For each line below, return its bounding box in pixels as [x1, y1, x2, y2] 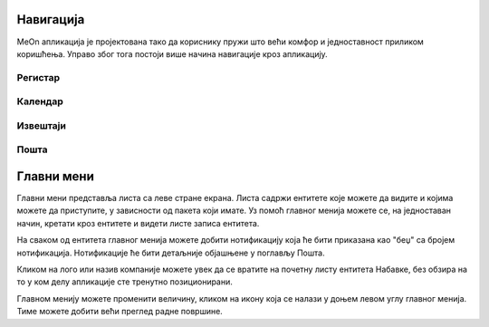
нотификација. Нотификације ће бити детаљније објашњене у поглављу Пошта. [16, 247, 325, 258]
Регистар [16, 71, 61, 83]
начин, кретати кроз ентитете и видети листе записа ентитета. [16, 217, 260, 228]
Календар [16, 95, 63, 108]
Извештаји [16, 119, 67, 131]
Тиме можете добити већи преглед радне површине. [16, 306, 224, 317]
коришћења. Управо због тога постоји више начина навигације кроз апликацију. [16, 48, 328, 59]
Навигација [16, 12, 85, 27]
